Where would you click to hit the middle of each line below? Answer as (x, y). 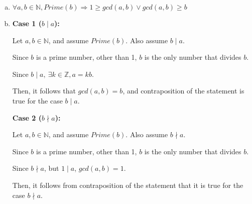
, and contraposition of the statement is (183, 91)
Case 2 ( (27, 117)
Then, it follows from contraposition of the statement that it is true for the (128, 185)
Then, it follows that (44, 91)
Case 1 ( (27, 23)
